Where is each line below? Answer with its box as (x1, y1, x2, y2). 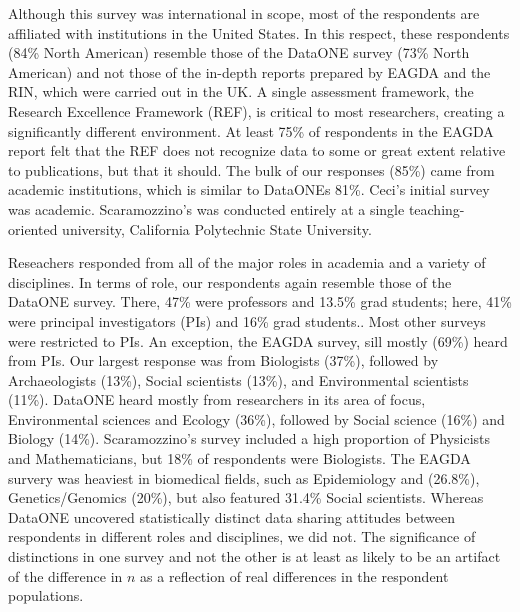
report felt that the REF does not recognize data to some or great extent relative (8, 140, 506, 161)
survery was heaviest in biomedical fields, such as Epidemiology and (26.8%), (8, 467, 480, 488)
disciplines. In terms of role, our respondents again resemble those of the (8, 271, 452, 292)
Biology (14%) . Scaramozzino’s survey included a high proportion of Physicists (8, 428, 491, 449)
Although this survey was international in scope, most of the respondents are (8, 3, 480, 23)
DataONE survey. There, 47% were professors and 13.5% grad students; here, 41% (8, 291, 512, 312)
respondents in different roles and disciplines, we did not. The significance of (8, 526, 476, 547)
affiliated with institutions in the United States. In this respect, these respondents (8, 22, 510, 43)
